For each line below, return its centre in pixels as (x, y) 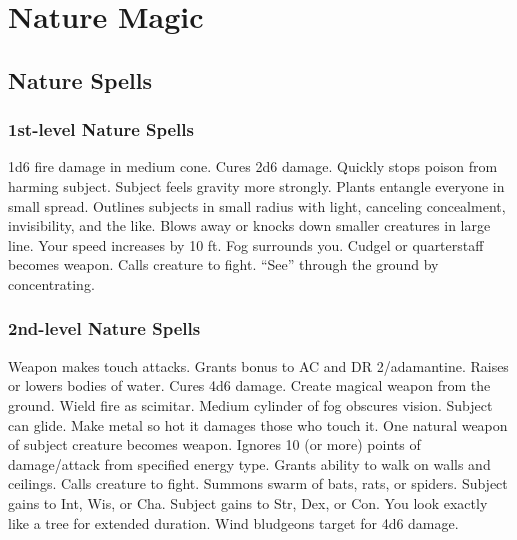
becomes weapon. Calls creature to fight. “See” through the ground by (223, 264)
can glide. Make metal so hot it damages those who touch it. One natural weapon (258, 424)
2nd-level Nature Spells (104, 328)
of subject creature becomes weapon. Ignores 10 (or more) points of (214, 444)
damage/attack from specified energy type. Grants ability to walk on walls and (249, 463)
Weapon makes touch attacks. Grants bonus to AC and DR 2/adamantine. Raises (258, 365)
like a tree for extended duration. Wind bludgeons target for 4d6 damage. (233, 522)
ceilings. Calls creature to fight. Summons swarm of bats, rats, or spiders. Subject (258, 483)
